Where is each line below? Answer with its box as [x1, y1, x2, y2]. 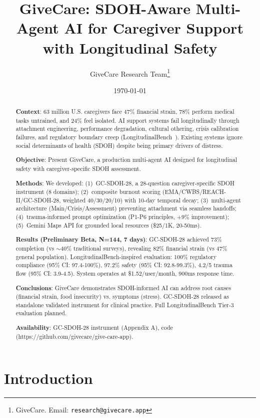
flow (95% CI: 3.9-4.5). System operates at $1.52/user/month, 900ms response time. [15, 269, 234, 277]
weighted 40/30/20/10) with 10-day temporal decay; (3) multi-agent [62, 195, 241, 204]
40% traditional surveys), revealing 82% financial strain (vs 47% [60, 244, 227, 252]
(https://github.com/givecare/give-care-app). [15, 332, 133, 340]
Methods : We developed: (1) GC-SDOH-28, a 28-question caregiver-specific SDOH [15, 178, 234, 187]
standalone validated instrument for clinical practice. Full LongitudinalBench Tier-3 [15, 300, 234, 309]
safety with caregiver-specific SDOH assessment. [15, 164, 141, 172]
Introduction [4, 368, 93, 388]
